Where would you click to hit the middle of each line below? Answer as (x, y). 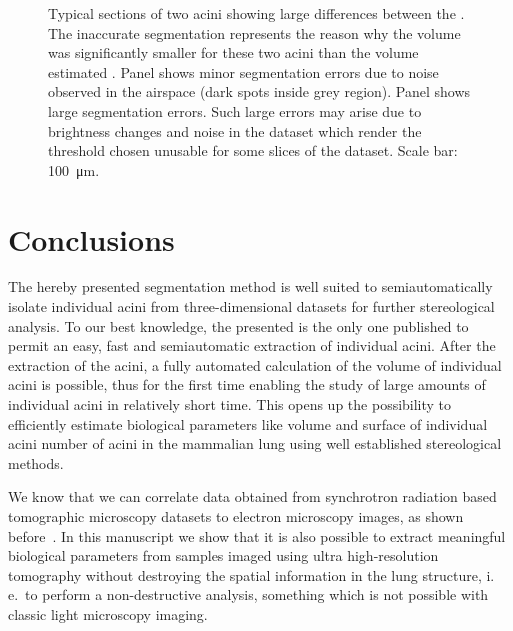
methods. (36, 462)
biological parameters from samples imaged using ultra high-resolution (223, 555)
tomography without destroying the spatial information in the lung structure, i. (251, 574)
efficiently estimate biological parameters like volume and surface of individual (248, 423)
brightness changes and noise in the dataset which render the (235, 130)
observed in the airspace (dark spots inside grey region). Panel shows (259, 91)
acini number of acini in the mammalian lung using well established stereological (255, 443)
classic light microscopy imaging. (108, 613)
